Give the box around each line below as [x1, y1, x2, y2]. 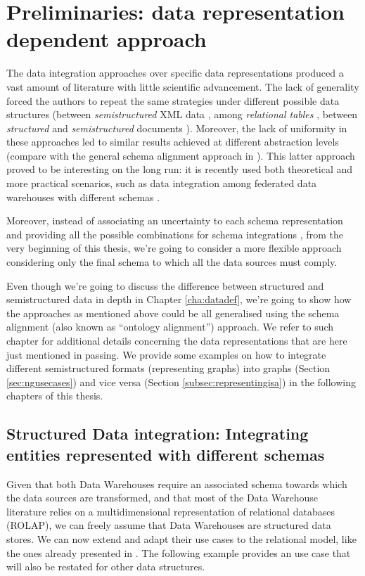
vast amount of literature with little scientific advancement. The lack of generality [6, 79, 359, 94]
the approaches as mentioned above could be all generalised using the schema [6, 305, 340, 320]
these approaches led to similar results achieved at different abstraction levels [6, 134, 339, 149]
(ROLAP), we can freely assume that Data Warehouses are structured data [6, 518, 331, 532]
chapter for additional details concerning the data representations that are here [6, 333, 347, 347]
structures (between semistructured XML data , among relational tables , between [6, 107, 358, 122]
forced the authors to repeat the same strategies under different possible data [6, 93, 340, 108]
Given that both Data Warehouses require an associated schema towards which [6, 476, 347, 491]
